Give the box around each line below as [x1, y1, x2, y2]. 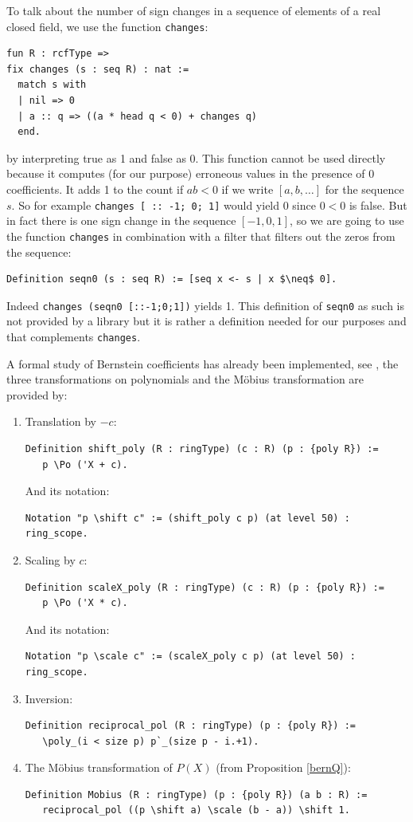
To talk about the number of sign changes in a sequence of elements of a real [6, 2, 381, 18]
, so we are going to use [290, 212, 404, 229]
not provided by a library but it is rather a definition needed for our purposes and [6, 313, 407, 329]
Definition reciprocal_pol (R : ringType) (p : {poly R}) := [25, 720, 357, 732]
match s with [18, 79, 87, 91]
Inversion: [25, 690, 73, 706]
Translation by [25, 413, 96, 430]
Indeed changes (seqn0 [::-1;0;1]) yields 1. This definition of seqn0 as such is [6, 297, 404, 313]
